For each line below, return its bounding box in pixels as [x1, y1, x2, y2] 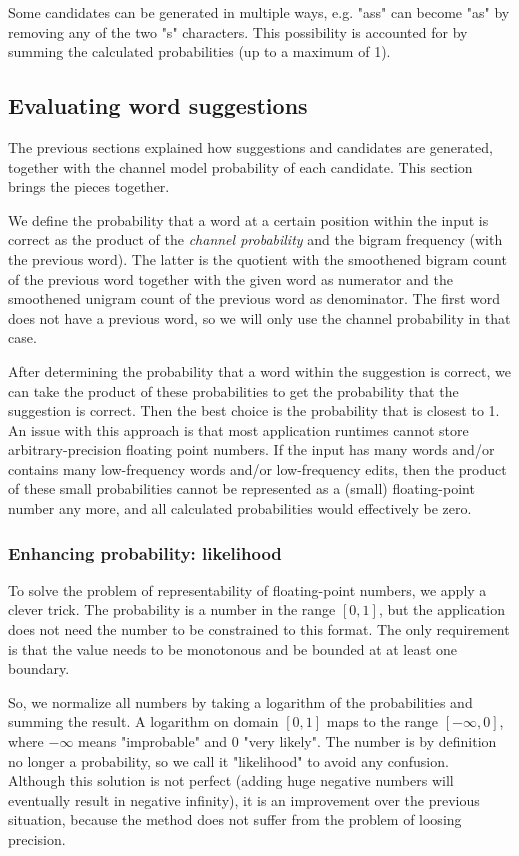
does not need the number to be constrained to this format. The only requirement [8, 619, 510, 640]
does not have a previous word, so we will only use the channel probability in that [8, 307, 511, 328]
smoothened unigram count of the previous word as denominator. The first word [8, 288, 501, 309]
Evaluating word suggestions [8, 90, 308, 121]
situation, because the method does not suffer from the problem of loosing [8, 809, 462, 830]
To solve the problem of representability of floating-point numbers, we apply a [8, 579, 487, 600]
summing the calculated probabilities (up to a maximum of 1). [8, 41, 391, 62]
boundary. [8, 658, 70, 679]
